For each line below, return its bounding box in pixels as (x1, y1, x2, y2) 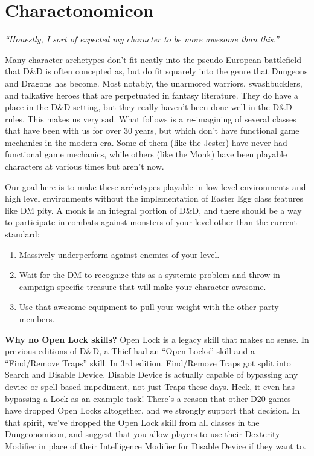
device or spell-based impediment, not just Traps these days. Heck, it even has (5, 380, 295, 392)
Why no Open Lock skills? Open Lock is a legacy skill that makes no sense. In (5, 332, 309, 345)
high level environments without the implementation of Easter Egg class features (5, 192, 303, 205)
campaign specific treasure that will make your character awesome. (19, 280, 266, 292)
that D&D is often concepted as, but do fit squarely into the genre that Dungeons (5, 65, 308, 78)
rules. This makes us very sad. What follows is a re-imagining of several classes (5, 112, 296, 125)
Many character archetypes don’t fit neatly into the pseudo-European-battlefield (5, 53, 301, 65)
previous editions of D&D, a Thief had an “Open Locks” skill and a (5, 345, 255, 357)
